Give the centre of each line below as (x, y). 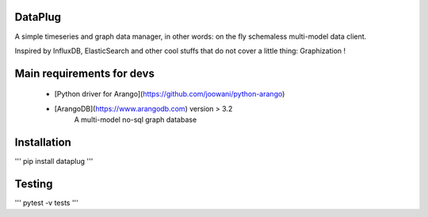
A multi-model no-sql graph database (136, 120)
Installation (43, 142)
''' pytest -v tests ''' (47, 203)
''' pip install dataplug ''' (54, 161)
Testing (34, 183)
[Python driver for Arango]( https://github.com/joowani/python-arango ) (170, 94)
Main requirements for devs (84, 73)
